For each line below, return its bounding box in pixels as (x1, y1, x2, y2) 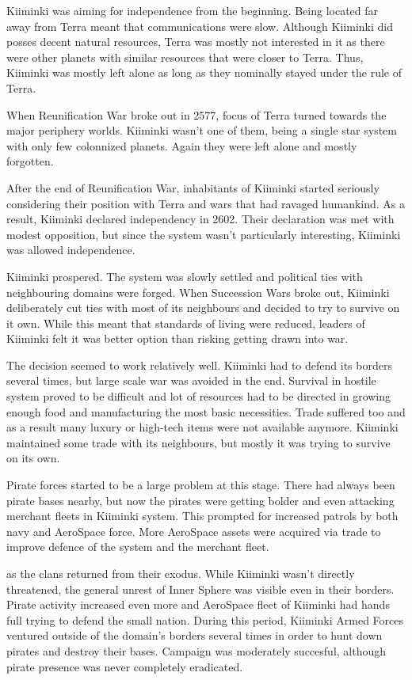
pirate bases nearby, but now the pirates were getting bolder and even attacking (6, 492, 395, 508)
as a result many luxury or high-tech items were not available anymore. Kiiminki (6, 419, 399, 435)
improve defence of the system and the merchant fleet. (6, 538, 269, 555)
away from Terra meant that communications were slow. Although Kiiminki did (6, 17, 393, 34)
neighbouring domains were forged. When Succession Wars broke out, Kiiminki (6, 283, 390, 300)
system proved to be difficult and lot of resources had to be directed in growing (6, 388, 391, 405)
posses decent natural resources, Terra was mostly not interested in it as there (6, 33, 385, 50)
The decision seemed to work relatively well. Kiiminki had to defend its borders (6, 356, 392, 373)
